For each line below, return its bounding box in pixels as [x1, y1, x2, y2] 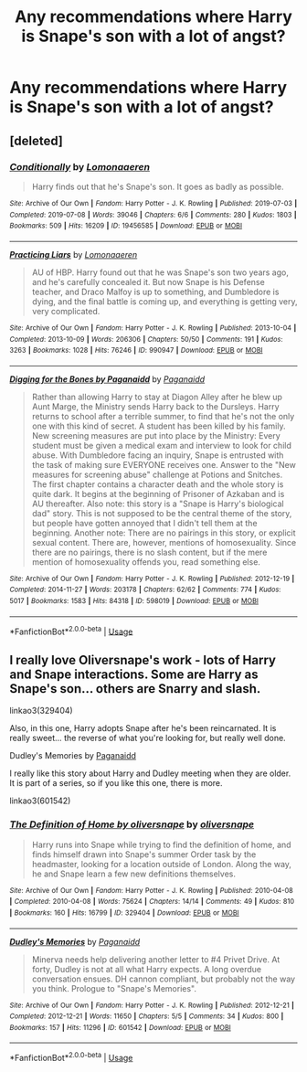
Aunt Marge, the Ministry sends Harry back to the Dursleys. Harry [31, 400, 281, 412]
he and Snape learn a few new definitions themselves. [31, 868, 236, 879]
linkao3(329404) [9, 706, 73, 716]
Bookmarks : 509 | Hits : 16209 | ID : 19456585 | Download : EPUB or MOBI [9, 221, 243, 230]
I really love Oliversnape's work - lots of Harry [9, 652, 277, 668]
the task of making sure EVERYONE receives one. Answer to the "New [31, 459, 297, 470]
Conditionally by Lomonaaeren [9, 160, 151, 173]
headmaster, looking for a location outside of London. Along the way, [31, 858, 292, 869]
